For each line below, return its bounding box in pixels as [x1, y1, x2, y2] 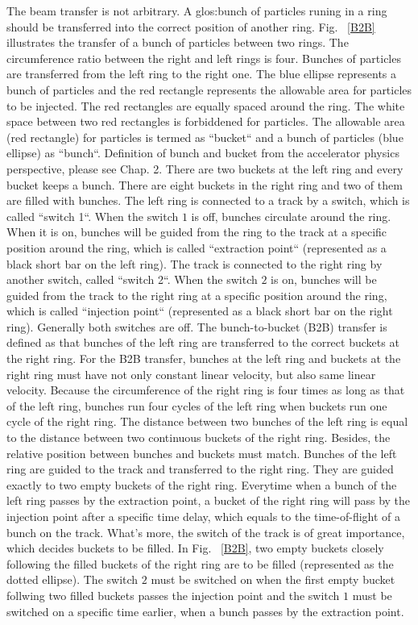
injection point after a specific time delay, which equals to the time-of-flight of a [6, 508, 401, 524]
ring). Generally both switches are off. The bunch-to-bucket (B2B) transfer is [6, 318, 387, 335]
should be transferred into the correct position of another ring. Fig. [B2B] [6, 18, 375, 35]
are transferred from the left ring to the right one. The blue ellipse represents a [6, 65, 397, 82]
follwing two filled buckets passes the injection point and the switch [6, 586, 340, 603]
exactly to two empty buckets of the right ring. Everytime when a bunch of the [6, 476, 397, 493]
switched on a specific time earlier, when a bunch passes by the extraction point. [6, 602, 404, 619]
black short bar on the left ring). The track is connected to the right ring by [6, 255, 383, 272]
